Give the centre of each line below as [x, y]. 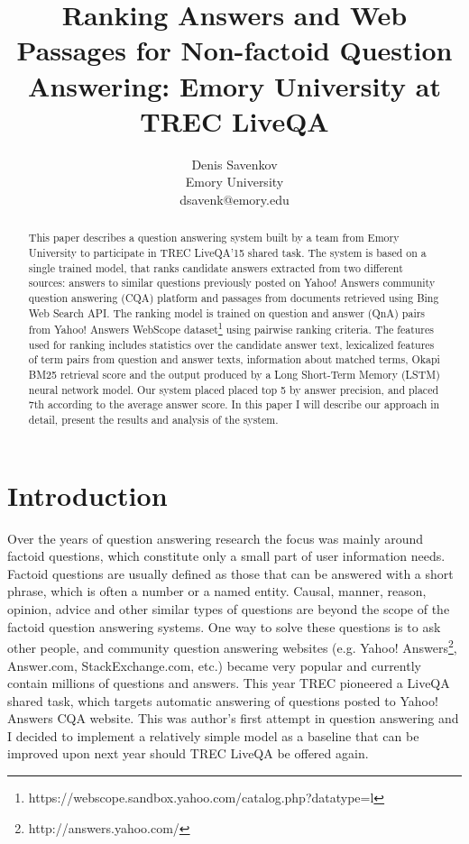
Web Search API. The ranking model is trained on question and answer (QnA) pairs [227, 312]
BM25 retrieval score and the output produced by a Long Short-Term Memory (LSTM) [234, 375]
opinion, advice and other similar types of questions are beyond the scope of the [229, 609]
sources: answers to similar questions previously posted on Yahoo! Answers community [232, 283]
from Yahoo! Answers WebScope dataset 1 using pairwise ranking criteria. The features [231, 328]
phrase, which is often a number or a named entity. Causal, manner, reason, [217, 591]
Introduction [87, 495]
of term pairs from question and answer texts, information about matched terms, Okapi [234, 359]
